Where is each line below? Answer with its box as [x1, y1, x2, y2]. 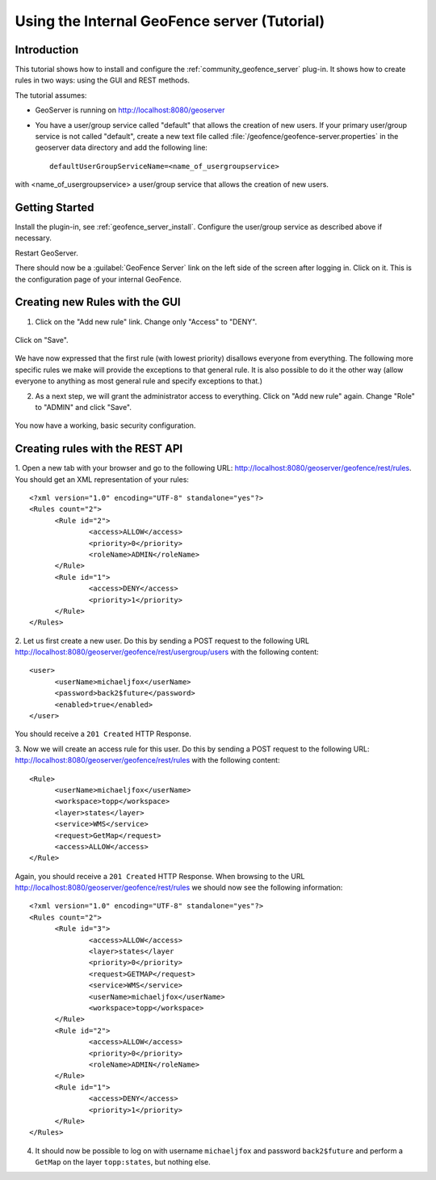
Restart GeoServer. [15, 247, 78, 258]
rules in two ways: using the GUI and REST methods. [15, 75, 190, 85]
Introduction [15, 43, 79, 57]
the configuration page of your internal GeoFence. [15, 274, 182, 284]
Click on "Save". [15, 335, 69, 345]
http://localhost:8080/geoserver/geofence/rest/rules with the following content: [15, 755, 280, 765]
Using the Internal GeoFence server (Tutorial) [15, 12, 325, 30]
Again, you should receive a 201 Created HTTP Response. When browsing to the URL [15, 871, 305, 881]
